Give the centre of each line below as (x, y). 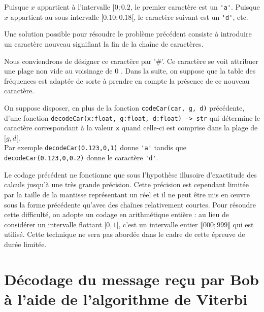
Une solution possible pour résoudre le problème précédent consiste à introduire (128, 34)
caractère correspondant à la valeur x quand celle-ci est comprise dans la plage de (131, 128)
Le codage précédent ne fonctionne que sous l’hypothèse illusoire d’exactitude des (130, 174)
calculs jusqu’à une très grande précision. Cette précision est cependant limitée (127, 184)
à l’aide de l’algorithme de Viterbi (126, 299)
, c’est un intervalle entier (158, 224)
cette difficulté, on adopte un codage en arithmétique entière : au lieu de (117, 214)
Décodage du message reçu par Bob (132, 279)
